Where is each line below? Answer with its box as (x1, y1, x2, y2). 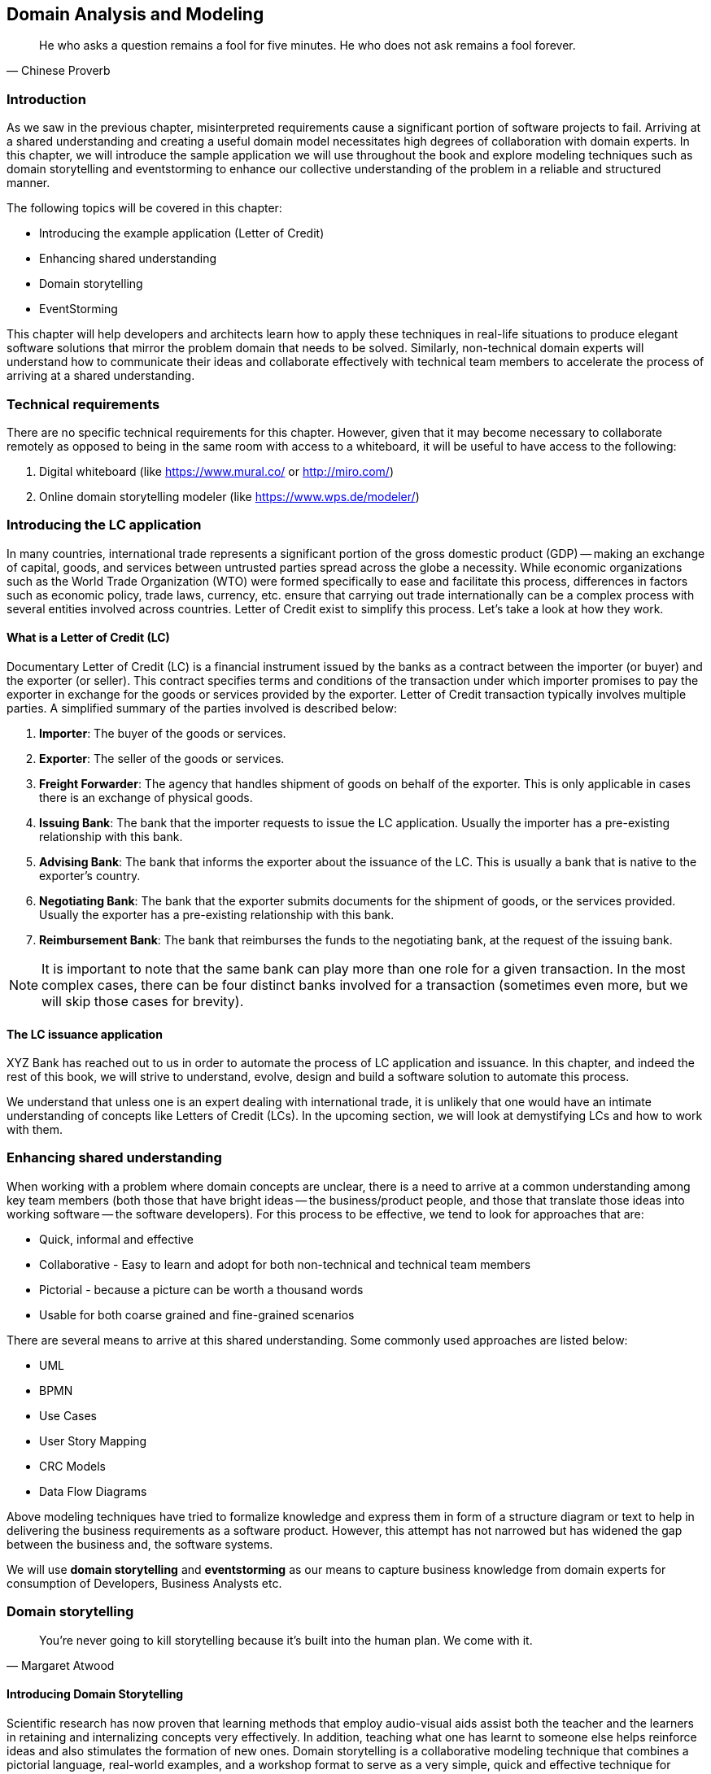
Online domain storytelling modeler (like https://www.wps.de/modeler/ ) (39, 489, 420, 503)
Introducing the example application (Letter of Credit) (39, 226, 325, 241)
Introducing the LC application (7, 517, 202, 534)
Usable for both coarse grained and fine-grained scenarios (39, 1307, 355, 1322)
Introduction (7, 90, 86, 107)
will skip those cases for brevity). (41, 992, 244, 1009)
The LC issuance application (7, 1026, 163, 1041)
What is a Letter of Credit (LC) (7, 630, 170, 645)
